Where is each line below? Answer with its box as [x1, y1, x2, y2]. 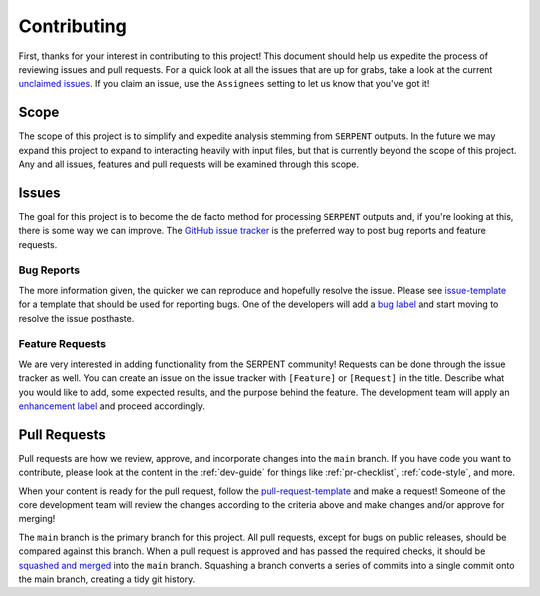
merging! [18, 513, 56, 525]
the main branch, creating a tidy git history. [18, 573, 196, 585]
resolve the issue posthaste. [18, 312, 135, 324]
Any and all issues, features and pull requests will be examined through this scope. [18, 158, 360, 170]
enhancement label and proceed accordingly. [18, 400, 205, 412]
